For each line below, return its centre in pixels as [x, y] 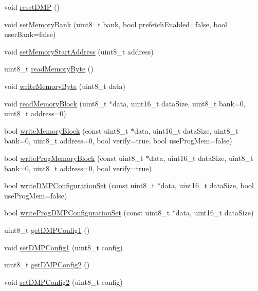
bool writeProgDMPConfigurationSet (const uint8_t [87, 213]
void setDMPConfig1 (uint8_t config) [63, 247]
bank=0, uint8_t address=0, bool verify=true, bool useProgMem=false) [118, 141]
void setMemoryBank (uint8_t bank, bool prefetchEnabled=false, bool [116, 24]
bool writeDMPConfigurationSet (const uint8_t [80, 185]
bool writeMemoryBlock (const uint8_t [66, 130]
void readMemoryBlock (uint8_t [56, 103]
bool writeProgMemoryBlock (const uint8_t [74, 158]
